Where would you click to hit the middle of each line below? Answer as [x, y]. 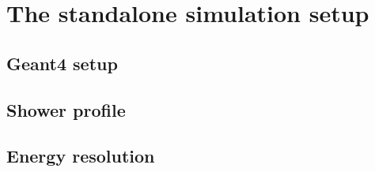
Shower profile [66, 109]
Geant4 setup [62, 63]
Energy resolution [81, 156]
